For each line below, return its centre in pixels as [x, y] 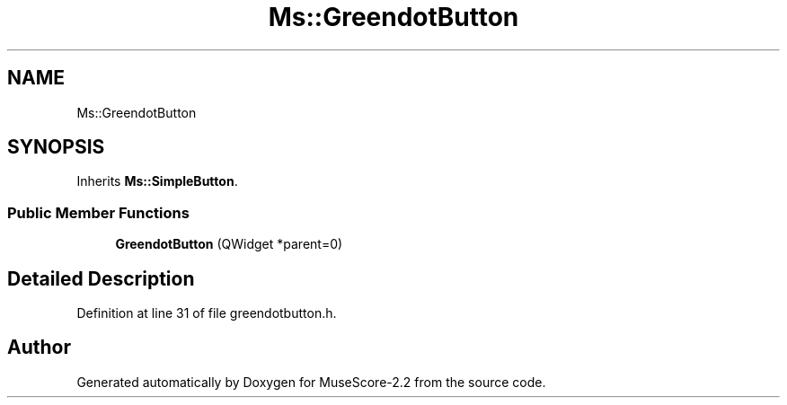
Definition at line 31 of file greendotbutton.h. [207, 313]
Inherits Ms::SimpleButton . [157, 181]
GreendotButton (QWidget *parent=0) [229, 244]
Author [39, 348]
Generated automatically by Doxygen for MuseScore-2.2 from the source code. [311, 382]
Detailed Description [101, 278]
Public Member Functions [98, 212]
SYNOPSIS [56, 147]
